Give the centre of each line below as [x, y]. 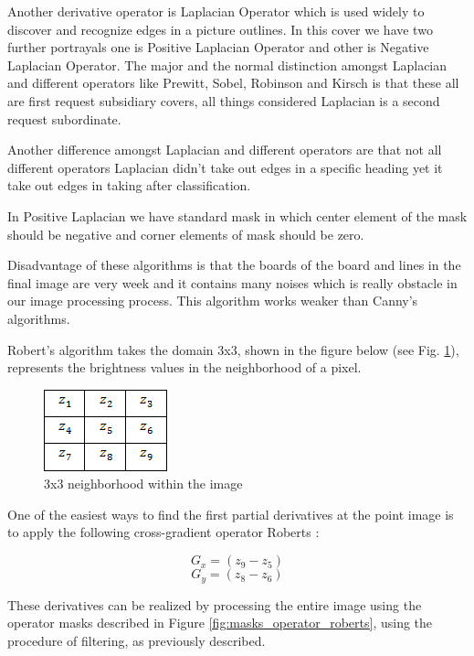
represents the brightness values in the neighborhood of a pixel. [184, 367]
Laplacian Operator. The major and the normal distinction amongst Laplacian [227, 65]
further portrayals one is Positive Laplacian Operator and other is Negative [218, 47]
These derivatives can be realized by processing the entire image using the [215, 604]
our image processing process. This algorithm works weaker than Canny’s [213, 301]
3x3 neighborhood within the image [143, 484]
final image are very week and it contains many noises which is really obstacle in [232, 282]
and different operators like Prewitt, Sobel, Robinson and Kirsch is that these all [233, 83]
